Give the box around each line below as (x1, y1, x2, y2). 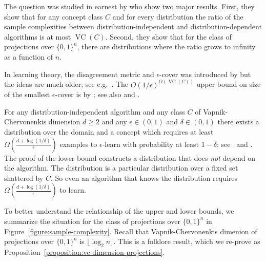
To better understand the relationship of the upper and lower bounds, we (4, 206, 234, 216)
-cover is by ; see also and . (55, 89, 140, 100)
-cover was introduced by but (159, 68, 251, 79)
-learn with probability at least (102, 138, 199, 149)
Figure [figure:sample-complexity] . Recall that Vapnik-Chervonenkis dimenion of (4, 226, 257, 236)
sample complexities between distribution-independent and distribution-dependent (4, 21, 262, 32)
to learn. (59, 184, 86, 195)
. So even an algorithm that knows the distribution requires (51, 172, 238, 183)
